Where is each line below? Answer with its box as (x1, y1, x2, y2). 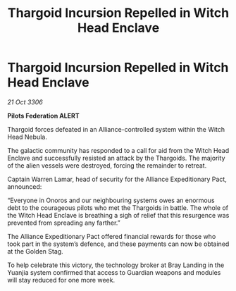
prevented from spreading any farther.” (7, 218, 121, 227)
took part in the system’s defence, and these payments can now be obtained (7, 240, 230, 248)
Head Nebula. (7, 132, 47, 141)
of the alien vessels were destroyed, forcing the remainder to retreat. (7, 161, 207, 170)
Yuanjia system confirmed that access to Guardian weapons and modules (7, 268, 221, 276)
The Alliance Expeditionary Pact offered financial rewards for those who (7, 232, 216, 240)
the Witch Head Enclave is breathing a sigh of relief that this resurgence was (7, 211, 230, 219)
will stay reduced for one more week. (7, 275, 115, 284)
